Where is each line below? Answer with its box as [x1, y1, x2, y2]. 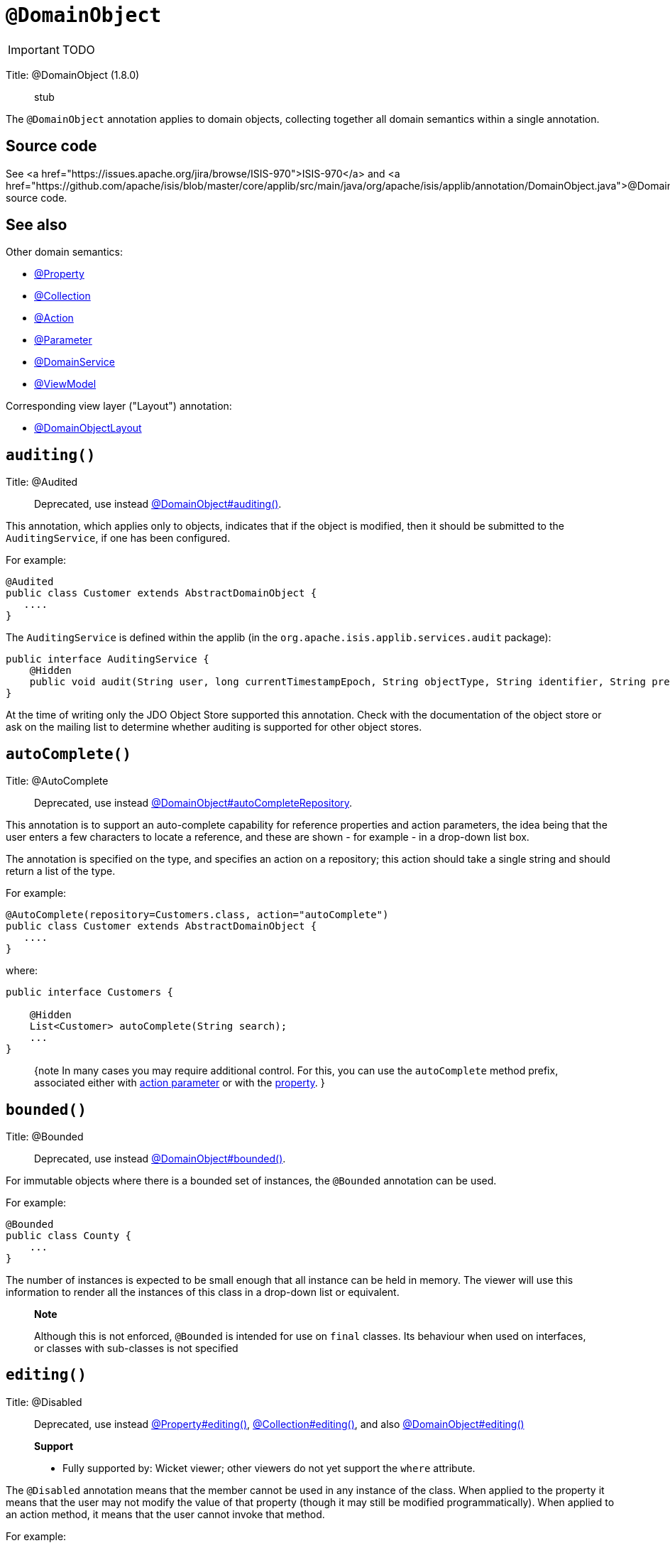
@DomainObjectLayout [34, 422, 142, 435]
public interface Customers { [6, 986, 174, 998]
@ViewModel [34, 378, 97, 391]
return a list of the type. [6, 865, 116, 878]
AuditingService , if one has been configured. [6, 532, 231, 545]
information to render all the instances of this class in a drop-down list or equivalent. [6, 1285, 400, 1298]
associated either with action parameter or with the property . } [34, 1076, 325, 1089]
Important [8, 42, 60, 57]
